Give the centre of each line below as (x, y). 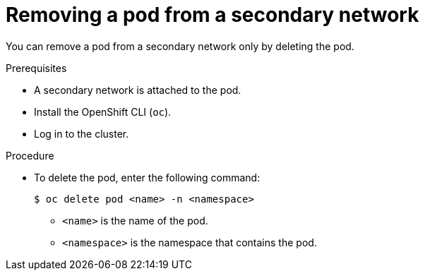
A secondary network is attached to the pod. (138, 90)
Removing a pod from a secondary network (212, 15)
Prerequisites (36, 68)
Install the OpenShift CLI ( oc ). (103, 112)
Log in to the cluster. (82, 133)
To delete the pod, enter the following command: (147, 177)
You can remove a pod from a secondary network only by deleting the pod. (180, 46)
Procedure (30, 155)
